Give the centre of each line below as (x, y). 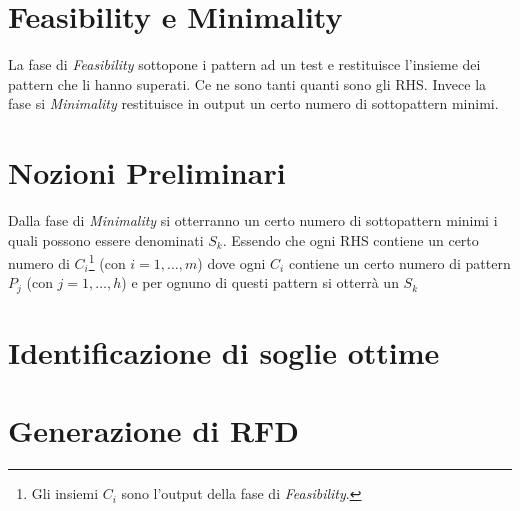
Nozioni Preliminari (147, 172)
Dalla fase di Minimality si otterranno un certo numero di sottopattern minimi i (253, 220)
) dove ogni (231, 262)
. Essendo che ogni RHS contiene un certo (350, 239)
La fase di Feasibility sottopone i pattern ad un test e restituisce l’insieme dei (244, 64)
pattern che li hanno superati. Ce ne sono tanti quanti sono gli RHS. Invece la (247, 83)
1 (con (107, 261)
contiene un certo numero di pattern (399, 262)
